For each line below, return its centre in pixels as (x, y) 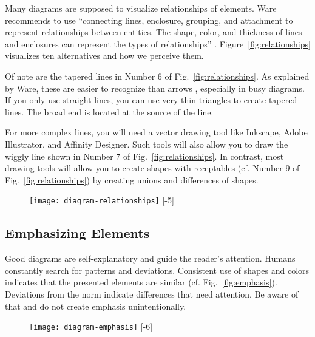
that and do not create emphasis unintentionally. (96, 306)
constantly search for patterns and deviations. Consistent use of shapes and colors (157, 270)
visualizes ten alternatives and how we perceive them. (104, 56)
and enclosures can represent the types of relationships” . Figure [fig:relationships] (158, 43)
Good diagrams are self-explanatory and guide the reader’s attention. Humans (150, 258)
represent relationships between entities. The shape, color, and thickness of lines (154, 32)
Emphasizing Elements (77, 233)
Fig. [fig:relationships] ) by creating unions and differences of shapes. (132, 179)
